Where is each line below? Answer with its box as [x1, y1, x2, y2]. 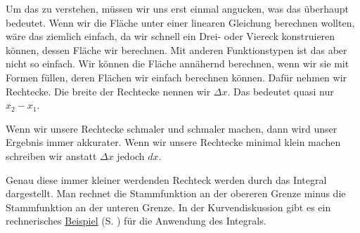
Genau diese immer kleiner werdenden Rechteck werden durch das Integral [6, 172, 327, 187]
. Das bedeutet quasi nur [227, 84, 334, 98]
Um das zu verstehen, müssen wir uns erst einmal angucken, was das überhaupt [6, 1, 349, 15]
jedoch [117, 148, 145, 163]
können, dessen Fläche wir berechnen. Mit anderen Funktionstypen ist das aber [6, 42, 347, 57]
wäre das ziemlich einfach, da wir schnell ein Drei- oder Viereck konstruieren [6, 29, 335, 44]
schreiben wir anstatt [6, 148, 97, 163]
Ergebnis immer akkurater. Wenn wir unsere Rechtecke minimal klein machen [6, 135, 341, 149]
